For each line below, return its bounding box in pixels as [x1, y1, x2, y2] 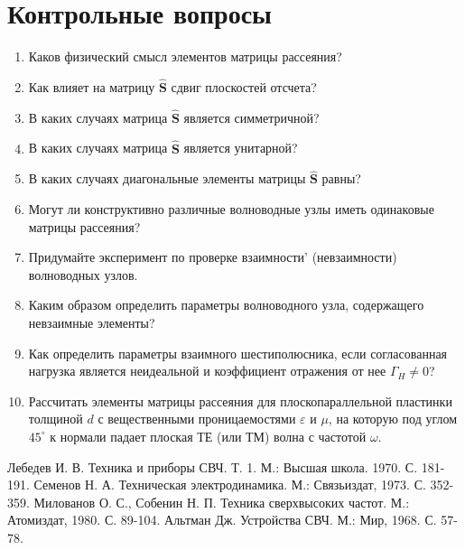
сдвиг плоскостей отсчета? [171, 77, 317, 96]
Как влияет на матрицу [28, 77, 155, 96]
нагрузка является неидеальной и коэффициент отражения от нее [28, 361, 386, 380]
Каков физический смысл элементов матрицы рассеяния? [28, 47, 342, 66]
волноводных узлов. [28, 265, 138, 284]
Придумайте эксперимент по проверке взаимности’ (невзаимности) [28, 247, 397, 266]
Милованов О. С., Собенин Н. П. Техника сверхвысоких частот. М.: [33, 492, 410, 511]
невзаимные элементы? [28, 312, 155, 331]
